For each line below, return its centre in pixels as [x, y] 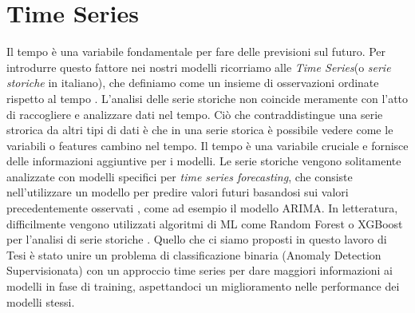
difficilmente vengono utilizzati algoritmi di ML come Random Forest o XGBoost [205, 223]
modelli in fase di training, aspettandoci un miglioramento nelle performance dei [203, 286]
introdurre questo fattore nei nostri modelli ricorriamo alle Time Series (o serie [199, 67]
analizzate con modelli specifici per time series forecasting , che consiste [180, 176]
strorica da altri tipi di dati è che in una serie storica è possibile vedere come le [200, 130]
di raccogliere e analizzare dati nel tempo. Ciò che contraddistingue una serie [195, 114]
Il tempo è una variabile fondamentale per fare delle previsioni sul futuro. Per [196, 52]
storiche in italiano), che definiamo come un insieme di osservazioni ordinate [193, 83]
